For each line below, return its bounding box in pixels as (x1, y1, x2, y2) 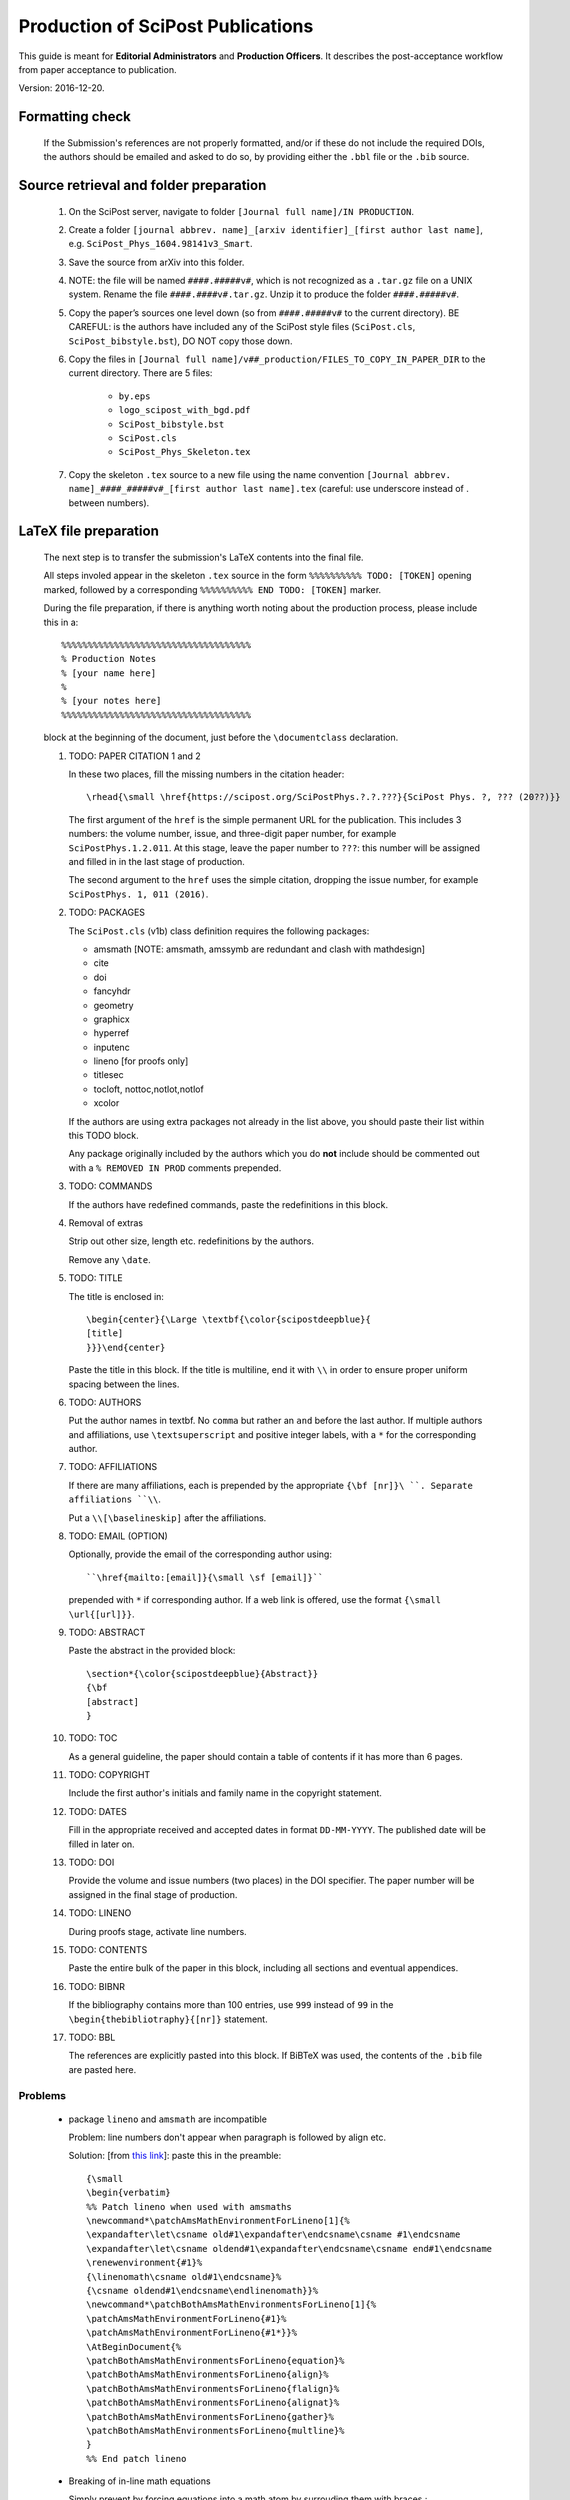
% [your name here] (61, 667, 157, 679)
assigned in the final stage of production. (68, 1888, 238, 1900)
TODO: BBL (68, 2031, 116, 2043)
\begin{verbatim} (86, 2187, 171, 2199)
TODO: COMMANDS (68, 1180, 153, 1192)
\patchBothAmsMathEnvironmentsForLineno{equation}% (86, 2355, 345, 2366)
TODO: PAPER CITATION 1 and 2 (68, 750, 202, 762)
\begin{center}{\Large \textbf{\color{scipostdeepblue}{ (86, 1313, 372, 1325)
